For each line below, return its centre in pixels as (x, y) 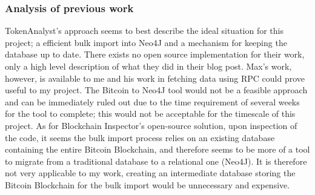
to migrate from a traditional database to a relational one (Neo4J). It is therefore (156, 161)
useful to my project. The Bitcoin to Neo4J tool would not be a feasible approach (156, 90)
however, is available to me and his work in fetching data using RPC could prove (155, 78)
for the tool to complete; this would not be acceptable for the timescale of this (150, 114)
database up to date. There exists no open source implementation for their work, (155, 54)
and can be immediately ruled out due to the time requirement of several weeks (152, 101)
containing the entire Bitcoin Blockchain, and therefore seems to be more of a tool (157, 149)
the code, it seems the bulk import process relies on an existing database (140, 137)
